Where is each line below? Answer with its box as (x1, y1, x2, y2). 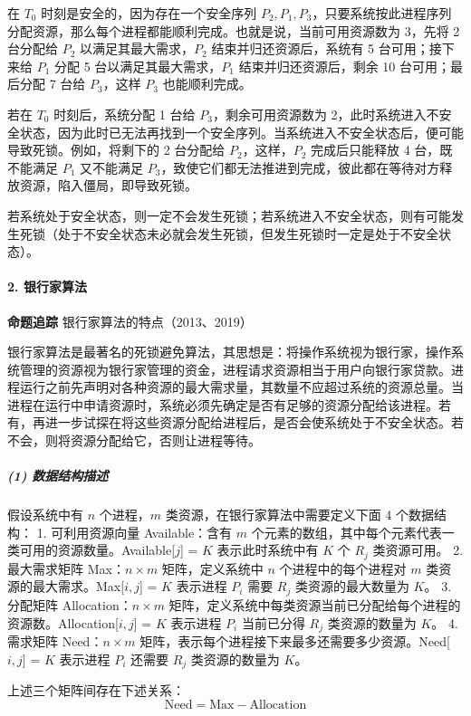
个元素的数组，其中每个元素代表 (251, 522, 442, 541)
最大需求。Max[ (32, 577, 125, 596)
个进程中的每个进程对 (279, 558, 407, 578)
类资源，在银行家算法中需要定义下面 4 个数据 (165, 505, 435, 524)
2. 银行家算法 (7, 277, 87, 296)
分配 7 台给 (19, 74, 86, 93)
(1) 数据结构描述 (7, 466, 109, 485)
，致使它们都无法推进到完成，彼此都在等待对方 (160, 158, 440, 177)
